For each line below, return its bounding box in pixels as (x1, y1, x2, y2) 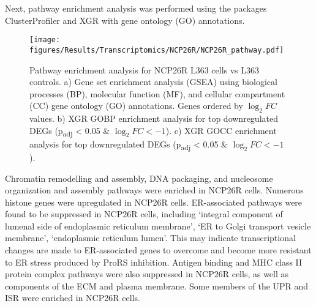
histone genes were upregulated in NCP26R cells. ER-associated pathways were (5, 195, 303, 208)
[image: (29, 35, 61, 45)
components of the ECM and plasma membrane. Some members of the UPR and (5, 279, 309, 292)
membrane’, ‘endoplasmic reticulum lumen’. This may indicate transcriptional (5, 231, 296, 244)
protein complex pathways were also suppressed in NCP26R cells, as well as (5, 267, 289, 280)
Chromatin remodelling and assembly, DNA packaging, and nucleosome (5, 171, 273, 184)
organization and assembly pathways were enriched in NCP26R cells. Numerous (5, 184, 304, 196)
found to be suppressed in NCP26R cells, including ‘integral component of (5, 207, 283, 220)
